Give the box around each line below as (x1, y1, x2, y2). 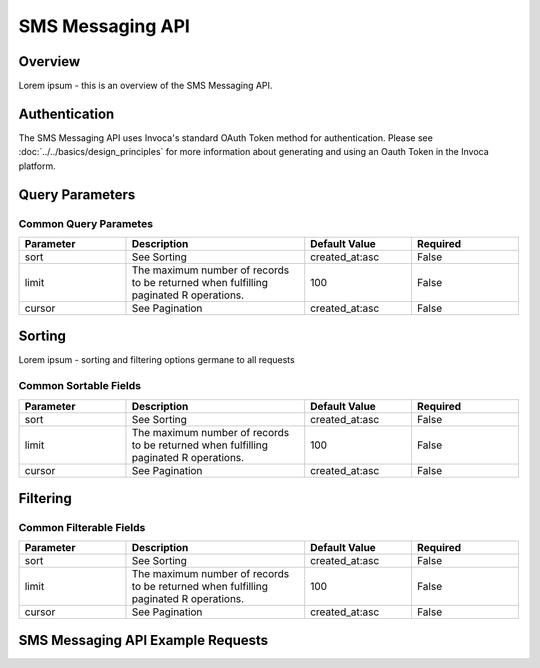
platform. (18, 160, 57, 172)
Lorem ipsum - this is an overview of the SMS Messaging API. (18, 80, 273, 92)
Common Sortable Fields (18, 379, 142, 393)
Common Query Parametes (18, 216, 154, 230)
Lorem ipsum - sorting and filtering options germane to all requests (18, 354, 295, 366)
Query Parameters (18, 186, 136, 203)
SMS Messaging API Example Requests (18, 631, 269, 649)
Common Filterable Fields (18, 520, 146, 534)
